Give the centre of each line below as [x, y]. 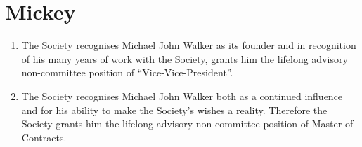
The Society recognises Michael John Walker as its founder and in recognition [189, 45]
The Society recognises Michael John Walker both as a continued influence [182, 96]
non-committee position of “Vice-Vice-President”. [127, 72]
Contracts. [44, 137]
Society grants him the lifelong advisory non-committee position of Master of [187, 124]
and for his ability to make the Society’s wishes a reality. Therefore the [174, 110]
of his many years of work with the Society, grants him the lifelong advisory [185, 58]
